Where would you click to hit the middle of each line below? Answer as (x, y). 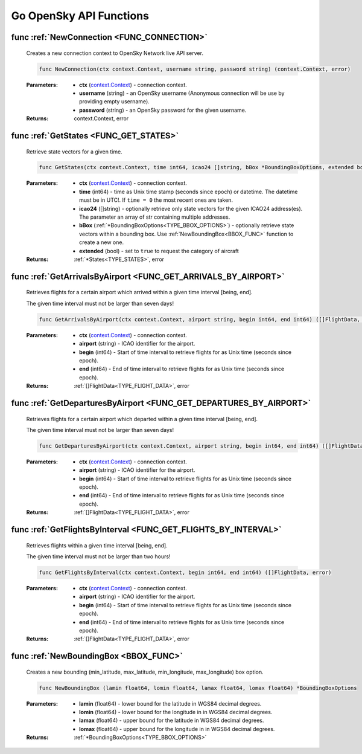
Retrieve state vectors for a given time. (75, 152)
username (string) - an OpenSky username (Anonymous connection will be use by (182, 93)
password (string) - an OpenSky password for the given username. (163, 110)
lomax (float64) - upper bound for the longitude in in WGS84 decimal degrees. (177, 729)
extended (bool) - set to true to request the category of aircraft (159, 251)
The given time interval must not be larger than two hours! (98, 556)
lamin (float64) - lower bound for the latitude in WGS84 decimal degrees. (170, 703)
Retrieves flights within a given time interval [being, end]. (97, 545)
